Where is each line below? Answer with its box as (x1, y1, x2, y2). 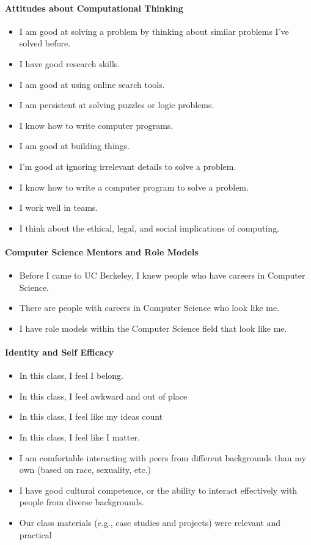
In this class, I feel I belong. (19, 369, 123, 382)
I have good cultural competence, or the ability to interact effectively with (19, 483, 298, 496)
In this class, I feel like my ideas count (19, 410, 163, 423)
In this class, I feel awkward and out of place (19, 389, 188, 402)
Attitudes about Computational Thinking (5, 1, 183, 14)
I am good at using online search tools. (19, 78, 165, 90)
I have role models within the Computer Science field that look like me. (19, 321, 287, 334)
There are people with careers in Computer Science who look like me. (19, 301, 280, 314)
